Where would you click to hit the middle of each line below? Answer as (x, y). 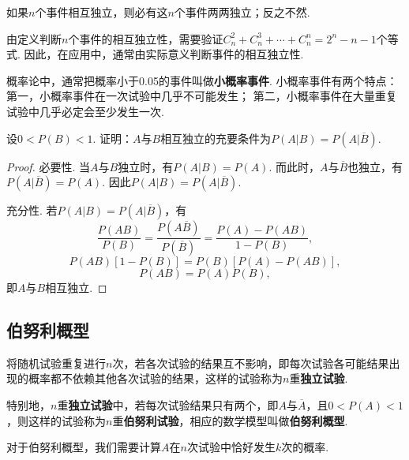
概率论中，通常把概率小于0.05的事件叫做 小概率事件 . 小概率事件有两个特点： (202, 80)
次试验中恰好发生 (231, 447)
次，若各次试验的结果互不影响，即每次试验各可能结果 (251, 363)
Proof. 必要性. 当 (49, 166)
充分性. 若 (32, 210)
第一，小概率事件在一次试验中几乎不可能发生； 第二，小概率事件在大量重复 (202, 96)
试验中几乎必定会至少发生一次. (85, 111)
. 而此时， (294, 166)
